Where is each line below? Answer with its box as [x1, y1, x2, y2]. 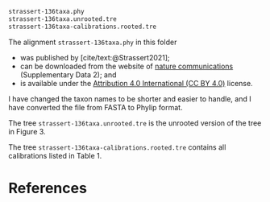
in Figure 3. [8, 126, 46, 136]
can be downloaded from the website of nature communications [19, 61, 234, 71]
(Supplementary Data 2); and [19, 69, 117, 80]
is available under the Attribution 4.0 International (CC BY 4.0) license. [19, 78, 253, 88]
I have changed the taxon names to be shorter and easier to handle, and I [8, 93, 251, 104]
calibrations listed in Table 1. [8, 150, 102, 160]
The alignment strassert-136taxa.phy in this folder [8, 37, 177, 47]
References [8, 179, 87, 197]
